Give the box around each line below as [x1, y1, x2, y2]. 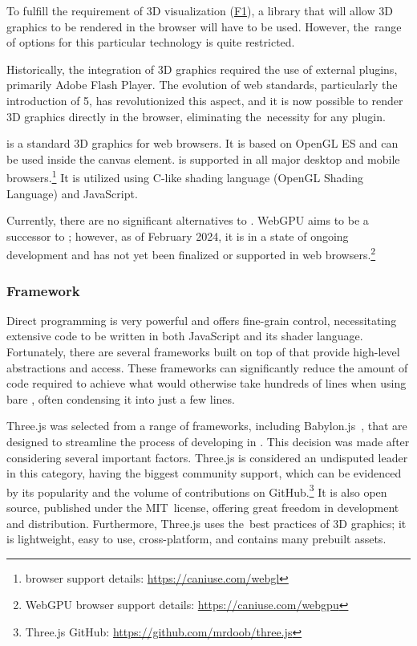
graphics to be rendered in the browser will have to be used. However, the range [6, 18, 402, 35]
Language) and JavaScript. [6, 185, 138, 201]
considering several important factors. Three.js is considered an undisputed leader [6, 449, 408, 465]
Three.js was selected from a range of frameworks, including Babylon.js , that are [6, 417, 407, 434]
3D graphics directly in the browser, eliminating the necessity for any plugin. [6, 108, 386, 124]
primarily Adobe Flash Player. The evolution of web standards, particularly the [6, 76, 398, 93]
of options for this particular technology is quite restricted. [6, 34, 295, 51]
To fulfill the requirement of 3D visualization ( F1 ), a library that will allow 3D [6, 2, 393, 18]
